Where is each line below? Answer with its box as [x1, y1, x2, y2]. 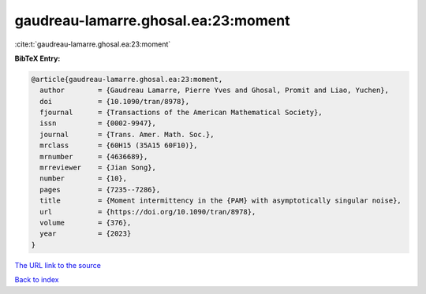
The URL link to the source [14, 260, 102, 270]
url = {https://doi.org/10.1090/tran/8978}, [39, 207, 256, 216]
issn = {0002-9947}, [39, 119, 157, 128]
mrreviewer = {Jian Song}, [39, 163, 157, 173]
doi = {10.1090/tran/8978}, [39, 97, 189, 106]
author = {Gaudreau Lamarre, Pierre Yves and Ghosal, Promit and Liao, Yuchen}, [39, 86, 390, 95]
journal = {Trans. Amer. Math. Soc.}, [39, 130, 215, 139]
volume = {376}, [39, 218, 132, 227]
